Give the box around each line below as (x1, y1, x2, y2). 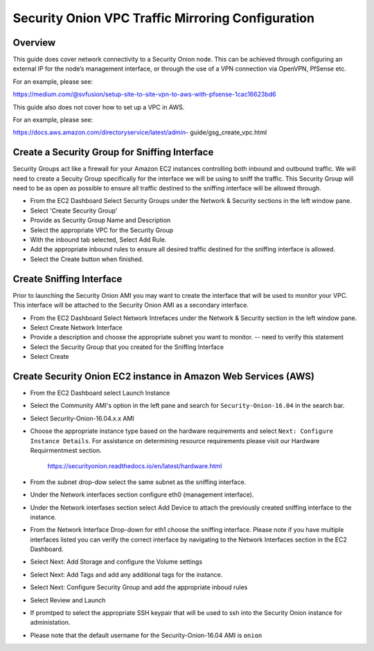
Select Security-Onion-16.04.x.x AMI (30, 414, 134, 422)
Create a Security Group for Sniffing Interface (12, 146, 214, 159)
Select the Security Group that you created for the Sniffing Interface (30, 343, 224, 351)
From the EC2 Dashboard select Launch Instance (30, 389, 170, 397)
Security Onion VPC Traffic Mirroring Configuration (12, 10, 315, 26)
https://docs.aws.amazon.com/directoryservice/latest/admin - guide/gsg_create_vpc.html (12, 128, 267, 136)
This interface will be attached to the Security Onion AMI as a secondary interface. (12, 301, 249, 310)
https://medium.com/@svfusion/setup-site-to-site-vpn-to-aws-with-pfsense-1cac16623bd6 (12, 90, 276, 98)
